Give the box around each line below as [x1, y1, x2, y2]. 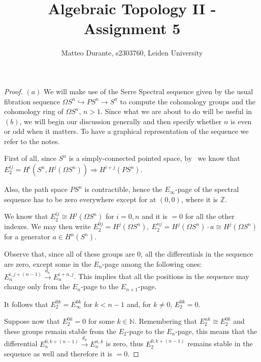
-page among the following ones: [102, 258, 202, 269]
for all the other [185, 211, 235, 221]
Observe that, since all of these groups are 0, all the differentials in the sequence [4, 248, 253, 259]
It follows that [4, 298, 48, 309]
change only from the [4, 281, 70, 292]
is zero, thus [106, 338, 144, 349]
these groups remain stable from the [4, 325, 116, 336]
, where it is [181, 193, 218, 204]
